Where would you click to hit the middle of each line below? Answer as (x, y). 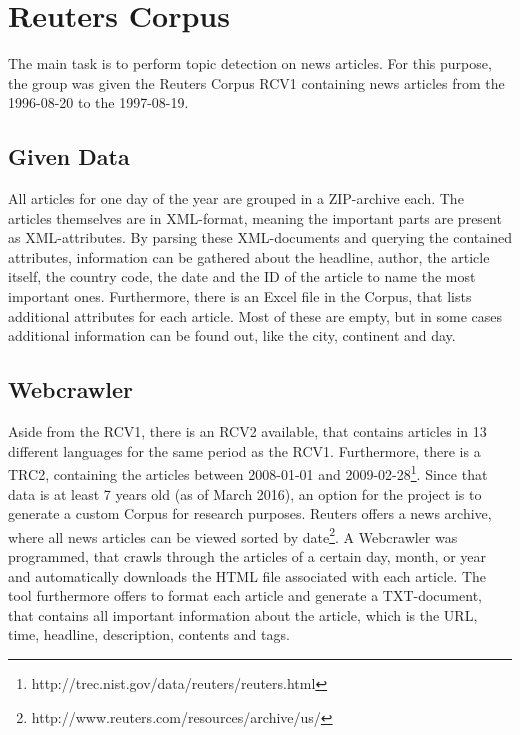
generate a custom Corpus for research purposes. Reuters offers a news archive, (250, 513)
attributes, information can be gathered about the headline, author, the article (249, 256)
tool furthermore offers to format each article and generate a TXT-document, (245, 595)
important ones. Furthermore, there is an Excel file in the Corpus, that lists (240, 296)
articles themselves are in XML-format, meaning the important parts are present (255, 217)
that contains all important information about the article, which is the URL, (243, 614)
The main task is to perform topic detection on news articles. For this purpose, (250, 63)
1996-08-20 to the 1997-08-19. (98, 102)
